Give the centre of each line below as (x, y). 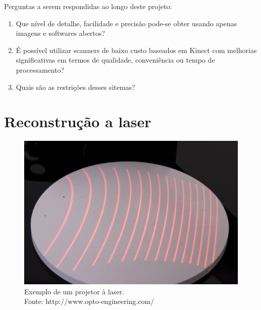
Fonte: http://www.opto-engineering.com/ (89, 301)
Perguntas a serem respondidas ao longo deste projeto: (88, 6)
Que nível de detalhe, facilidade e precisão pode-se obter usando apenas (126, 23)
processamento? (40, 69)
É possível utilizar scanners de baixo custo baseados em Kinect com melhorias (136, 50)
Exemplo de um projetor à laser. (74, 291)
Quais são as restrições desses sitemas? (76, 87)
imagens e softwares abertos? (60, 33)
